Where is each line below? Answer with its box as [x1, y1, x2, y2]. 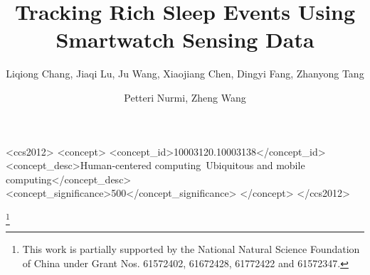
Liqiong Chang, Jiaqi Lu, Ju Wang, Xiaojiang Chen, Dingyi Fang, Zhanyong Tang [6, 66, 364, 81]
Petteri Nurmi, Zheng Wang [124, 90, 246, 104]
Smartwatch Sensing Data [55, 25, 314, 54]
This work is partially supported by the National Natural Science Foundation [22, 242, 360, 257]
